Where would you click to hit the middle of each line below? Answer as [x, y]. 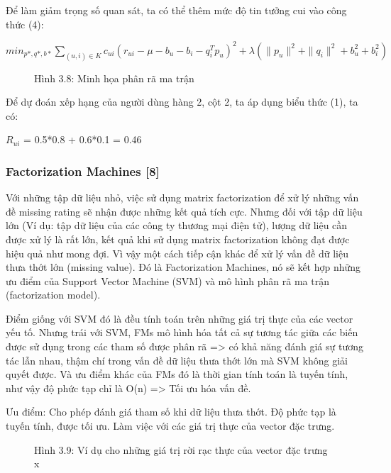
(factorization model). [53, 295]
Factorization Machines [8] [83, 171]
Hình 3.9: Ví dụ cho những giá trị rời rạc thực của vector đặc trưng [181, 449]
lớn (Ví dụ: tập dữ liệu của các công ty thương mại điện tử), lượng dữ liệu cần [177, 225]
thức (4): [25, 24]
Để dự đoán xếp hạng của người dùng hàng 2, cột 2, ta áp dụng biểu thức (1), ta [182, 102]
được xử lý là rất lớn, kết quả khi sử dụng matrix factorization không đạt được [178, 239]
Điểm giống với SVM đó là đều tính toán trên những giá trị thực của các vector [180, 318]
